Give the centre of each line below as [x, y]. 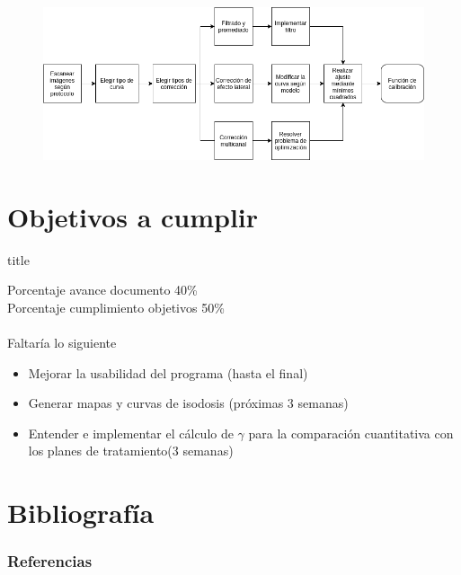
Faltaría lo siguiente [62, 342]
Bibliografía [81, 513]
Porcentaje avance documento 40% [102, 290]
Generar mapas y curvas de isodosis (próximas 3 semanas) [188, 403]
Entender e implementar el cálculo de [131, 433]
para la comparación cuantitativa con [351, 433]
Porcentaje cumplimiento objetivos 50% [116, 307]
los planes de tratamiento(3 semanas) [131, 451]
